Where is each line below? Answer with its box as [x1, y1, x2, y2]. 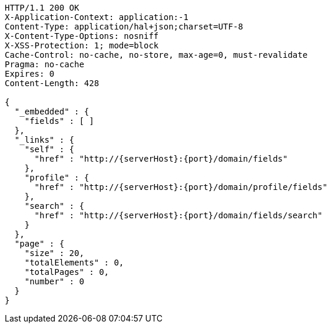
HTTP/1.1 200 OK [5, 3, 80, 12]
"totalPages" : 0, [24, 267, 110, 277]
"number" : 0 [24, 277, 84, 286]
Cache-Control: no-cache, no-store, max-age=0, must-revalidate [5, 50, 308, 60]
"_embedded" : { [14, 107, 90, 116]
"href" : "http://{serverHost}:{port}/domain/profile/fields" [34, 182, 327, 192]
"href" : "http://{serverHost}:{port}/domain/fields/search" [34, 211, 323, 220]
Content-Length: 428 [5, 78, 100, 88]
